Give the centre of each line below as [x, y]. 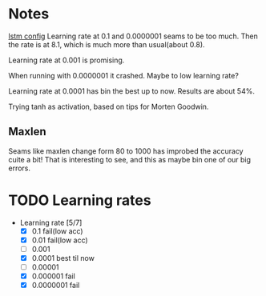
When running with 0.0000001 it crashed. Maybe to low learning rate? [123, 75]
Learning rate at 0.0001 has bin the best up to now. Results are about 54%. [131, 91]
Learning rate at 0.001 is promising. [66, 60]
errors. [19, 168]
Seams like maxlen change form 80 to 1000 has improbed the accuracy [126, 151]
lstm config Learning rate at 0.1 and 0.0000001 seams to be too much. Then [133, 36]
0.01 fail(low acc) [60, 240]
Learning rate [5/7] [51, 222]
